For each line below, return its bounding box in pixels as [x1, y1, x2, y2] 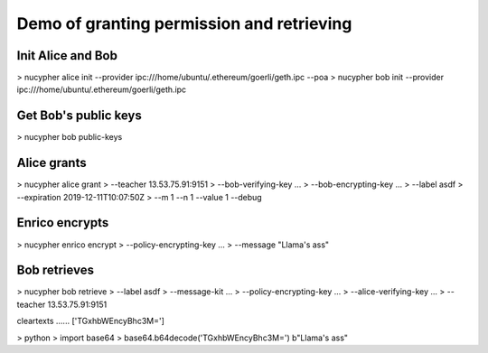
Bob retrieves [16, 263, 95, 278]
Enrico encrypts [16, 215, 109, 230]
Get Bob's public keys [16, 108, 142, 124]
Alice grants [16, 155, 87, 171]
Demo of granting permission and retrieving [16, 14, 352, 33]
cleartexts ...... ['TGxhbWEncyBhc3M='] [16, 316, 164, 327]
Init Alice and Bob [16, 48, 117, 63]
